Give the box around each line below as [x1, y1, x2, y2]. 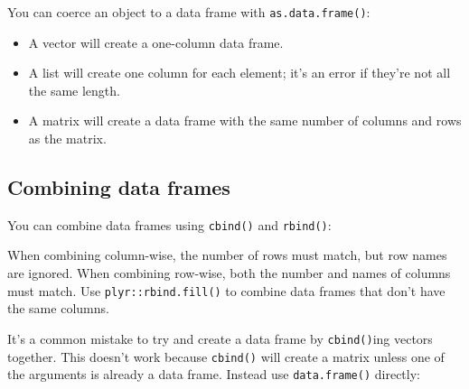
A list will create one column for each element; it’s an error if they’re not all [28, 63, 451, 82]
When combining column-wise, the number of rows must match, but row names [7, 245, 447, 264]
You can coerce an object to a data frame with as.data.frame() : [7, 3, 371, 21]
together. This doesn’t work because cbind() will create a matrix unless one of [7, 347, 445, 366]
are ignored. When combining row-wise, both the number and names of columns [7, 264, 451, 282]
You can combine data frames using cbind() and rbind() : [7, 215, 332, 234]
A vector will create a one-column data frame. [28, 32, 284, 51]
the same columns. [7, 299, 109, 318]
